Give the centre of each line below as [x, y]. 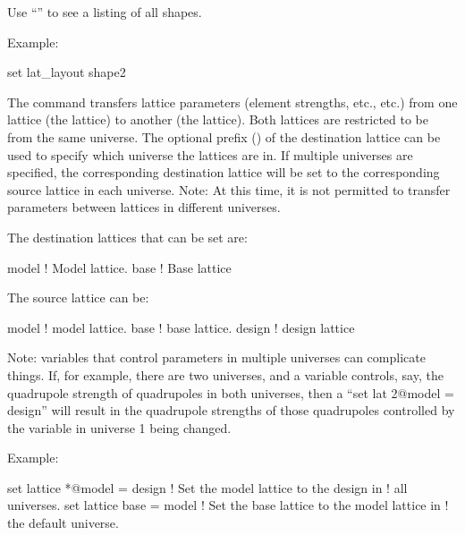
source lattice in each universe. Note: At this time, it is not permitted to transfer [229, 189]
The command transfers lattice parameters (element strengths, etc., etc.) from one [232, 102]
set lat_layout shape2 [67, 72]
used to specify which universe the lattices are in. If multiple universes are [210, 154]
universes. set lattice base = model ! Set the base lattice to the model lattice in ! [228, 505]
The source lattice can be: [78, 297]
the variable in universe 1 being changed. [119, 427]
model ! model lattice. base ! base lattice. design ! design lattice [181, 327]
